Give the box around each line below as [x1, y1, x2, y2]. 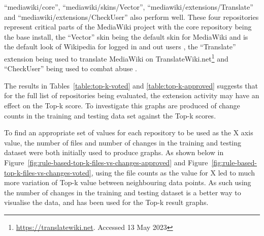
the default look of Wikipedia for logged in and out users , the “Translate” [4, 41, 236, 52]
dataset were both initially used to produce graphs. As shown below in [4, 147, 224, 158]
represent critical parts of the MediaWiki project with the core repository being [4, 21, 252, 32]
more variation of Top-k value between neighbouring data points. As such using [4, 177, 251, 188]
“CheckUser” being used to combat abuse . [4, 63, 137, 74]
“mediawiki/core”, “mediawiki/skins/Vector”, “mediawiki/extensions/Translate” [4, 2, 253, 12]
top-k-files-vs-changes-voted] [4, 167, 91, 178]
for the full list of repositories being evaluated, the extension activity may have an [4, 90, 259, 101]
